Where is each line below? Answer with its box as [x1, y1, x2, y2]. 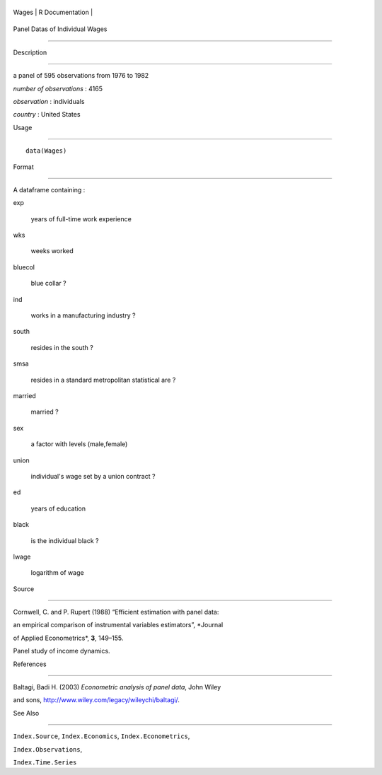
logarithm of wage [30, 569, 84, 577]
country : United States [13, 110, 81, 119]
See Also [13, 709, 40, 717]
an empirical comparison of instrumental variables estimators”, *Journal [13, 621, 224, 629]
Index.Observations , [13, 745, 83, 753]
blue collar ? [30, 279, 66, 288]
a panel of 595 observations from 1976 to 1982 [13, 71, 149, 80]
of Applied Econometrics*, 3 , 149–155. [13, 634, 124, 642]
